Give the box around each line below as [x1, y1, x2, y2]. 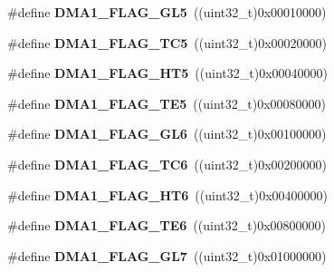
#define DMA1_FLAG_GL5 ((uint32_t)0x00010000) [7, 3, 327, 21]
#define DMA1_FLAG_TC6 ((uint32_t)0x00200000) [7, 154, 328, 173]
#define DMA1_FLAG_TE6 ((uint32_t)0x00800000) [7, 216, 326, 235]
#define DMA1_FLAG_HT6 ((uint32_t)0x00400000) [7, 185, 328, 204]
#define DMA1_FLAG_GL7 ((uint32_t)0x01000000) [7, 246, 327, 265]
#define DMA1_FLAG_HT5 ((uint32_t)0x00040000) [7, 63, 328, 83]
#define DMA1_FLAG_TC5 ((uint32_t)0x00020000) [7, 33, 328, 52]
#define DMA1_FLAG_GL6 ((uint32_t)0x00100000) [7, 124, 327, 143]
